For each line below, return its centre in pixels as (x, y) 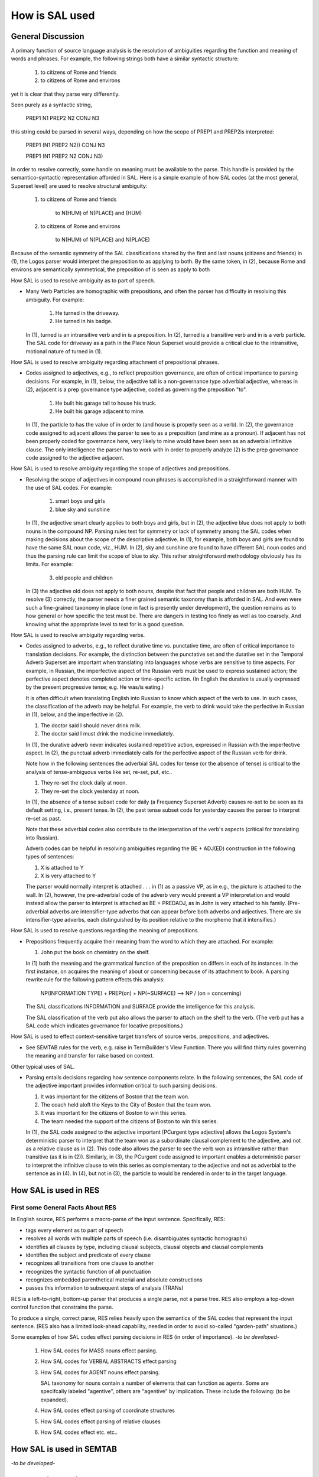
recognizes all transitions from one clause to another (90, 1263)
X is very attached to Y (68, 876)
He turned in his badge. (84, 321)
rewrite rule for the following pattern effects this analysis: (95, 980)
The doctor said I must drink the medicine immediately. (107, 734)
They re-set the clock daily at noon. (84, 783)
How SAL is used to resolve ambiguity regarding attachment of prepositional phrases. (115, 362)
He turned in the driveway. (87, 313)
